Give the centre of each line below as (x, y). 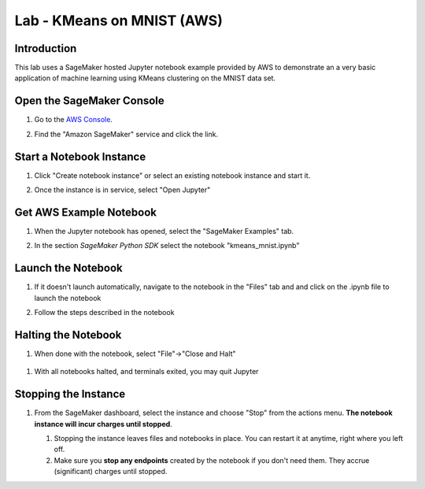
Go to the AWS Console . (74, 120)
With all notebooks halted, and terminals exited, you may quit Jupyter (146, 372)
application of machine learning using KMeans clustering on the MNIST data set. (145, 78)
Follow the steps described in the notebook (104, 313)
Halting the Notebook (68, 335)
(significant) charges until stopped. (111, 472)
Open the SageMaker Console (89, 101)
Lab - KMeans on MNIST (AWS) (119, 20)
